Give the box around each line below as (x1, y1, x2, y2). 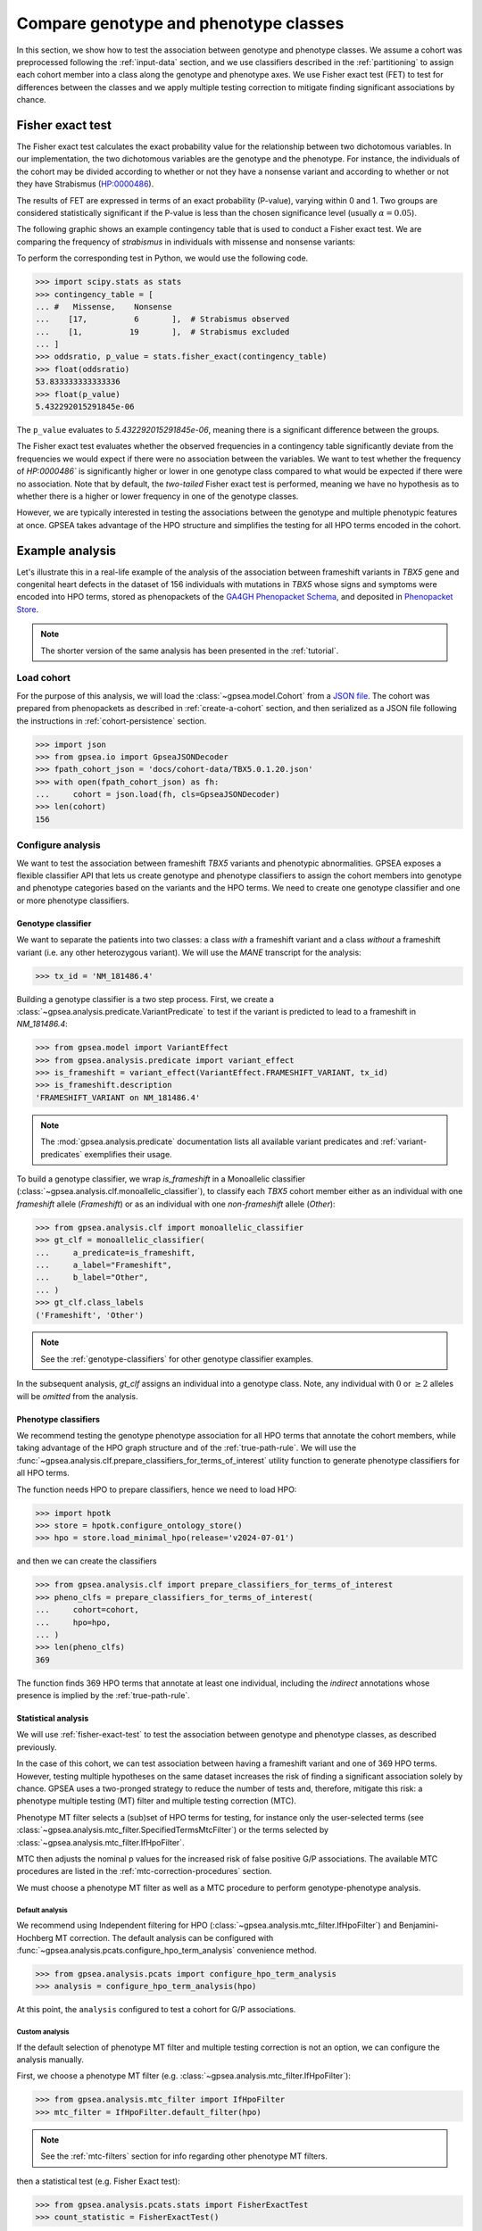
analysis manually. (16, 2054, 85, 2065)
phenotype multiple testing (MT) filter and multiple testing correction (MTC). (16, 1796, 296, 1806)
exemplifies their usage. (84, 1149, 173, 1159)
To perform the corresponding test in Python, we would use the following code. (16, 253, 309, 263)
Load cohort (16, 672, 71, 684)
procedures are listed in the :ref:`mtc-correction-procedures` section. (16, 1866, 272, 1877)
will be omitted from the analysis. (16, 1390, 138, 1401)
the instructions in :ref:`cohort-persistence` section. (16, 715, 207, 726)
